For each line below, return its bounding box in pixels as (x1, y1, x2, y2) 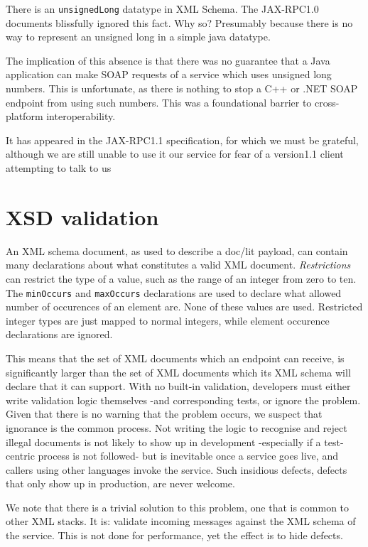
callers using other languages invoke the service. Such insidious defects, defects (6, 462, 347, 477)
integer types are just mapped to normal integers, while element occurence (6, 313, 330, 327)
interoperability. (46, 109, 116, 124)
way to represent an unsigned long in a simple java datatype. (6, 29, 271, 44)
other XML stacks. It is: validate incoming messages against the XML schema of (6, 514, 356, 529)
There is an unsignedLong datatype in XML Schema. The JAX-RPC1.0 (6, 1, 319, 16)
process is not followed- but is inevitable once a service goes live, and (38, 448, 338, 463)
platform (6, 109, 43, 124)
